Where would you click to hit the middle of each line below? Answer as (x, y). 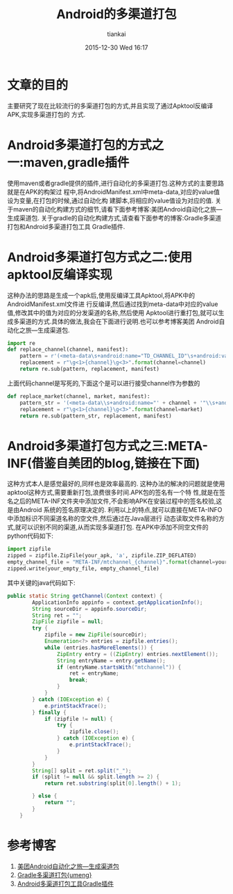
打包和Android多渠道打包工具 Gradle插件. (66, 226)
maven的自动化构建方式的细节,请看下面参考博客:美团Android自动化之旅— (118, 209)
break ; (79, 680)
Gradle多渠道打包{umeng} (54, 875)
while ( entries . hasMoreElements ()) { (99, 648)
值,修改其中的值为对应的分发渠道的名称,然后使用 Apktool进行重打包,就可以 (113, 312)
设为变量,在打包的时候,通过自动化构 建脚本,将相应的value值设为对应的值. (110, 200)
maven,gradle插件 (76, 162)
